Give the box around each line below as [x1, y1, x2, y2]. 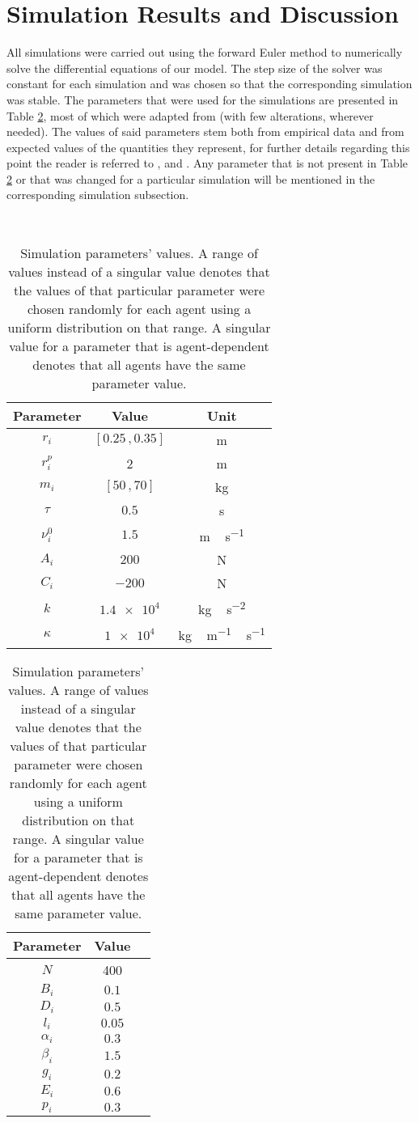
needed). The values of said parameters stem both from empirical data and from [6, 123, 404, 140]
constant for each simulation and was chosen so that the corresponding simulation [6, 75, 413, 92]
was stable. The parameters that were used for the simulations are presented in [6, 91, 399, 108]
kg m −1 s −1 [178, 623, 266, 645]
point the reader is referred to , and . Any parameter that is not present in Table [6, 155, 408, 172]
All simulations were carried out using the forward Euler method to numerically [6, 44, 403, 61]
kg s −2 [198, 596, 246, 619]
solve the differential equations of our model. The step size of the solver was [6, 59, 383, 76]
